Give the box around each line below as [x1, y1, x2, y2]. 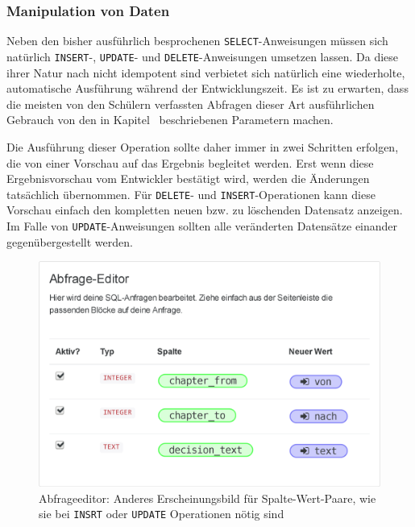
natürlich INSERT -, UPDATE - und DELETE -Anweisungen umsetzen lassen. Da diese [6, 48, 399, 64]
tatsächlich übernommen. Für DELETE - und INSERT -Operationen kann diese [6, 185, 376, 202]
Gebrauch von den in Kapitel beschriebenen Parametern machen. [6, 111, 334, 128]
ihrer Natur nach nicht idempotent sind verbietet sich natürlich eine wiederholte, [6, 64, 405, 81]
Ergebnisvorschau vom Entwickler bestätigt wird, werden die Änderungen [6, 170, 370, 187]
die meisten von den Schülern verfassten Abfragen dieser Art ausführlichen [6, 95, 375, 112]
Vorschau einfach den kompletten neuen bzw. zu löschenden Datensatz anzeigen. [6, 201, 403, 218]
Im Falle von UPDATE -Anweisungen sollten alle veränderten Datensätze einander [6, 217, 398, 234]
